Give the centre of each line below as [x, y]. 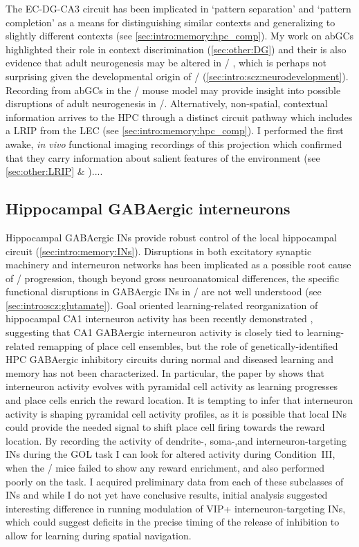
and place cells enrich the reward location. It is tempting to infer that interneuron [179, 400]
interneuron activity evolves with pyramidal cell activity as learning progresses [172, 386]
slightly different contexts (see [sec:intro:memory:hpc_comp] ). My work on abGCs [180, 36]
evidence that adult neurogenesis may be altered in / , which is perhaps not [166, 63]
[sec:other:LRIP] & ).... [54, 171]
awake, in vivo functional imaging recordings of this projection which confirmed [174, 143]
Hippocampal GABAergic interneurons [148, 208]
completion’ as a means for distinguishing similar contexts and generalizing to [171, 22]
